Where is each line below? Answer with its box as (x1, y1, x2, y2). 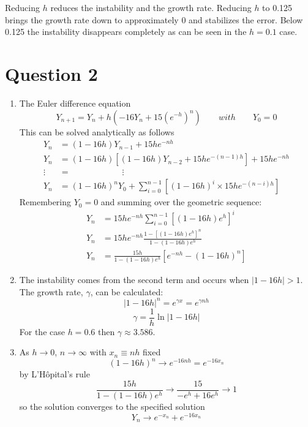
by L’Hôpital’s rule (19, 368, 90, 380)
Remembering (19, 195, 72, 208)
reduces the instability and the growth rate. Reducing (50, 1, 252, 13)
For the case (19, 325, 65, 338)
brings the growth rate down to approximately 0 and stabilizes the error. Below (5, 13, 303, 26)
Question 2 (5, 61, 98, 86)
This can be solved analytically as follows (19, 125, 175, 138)
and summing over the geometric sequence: (100, 195, 262, 208)
